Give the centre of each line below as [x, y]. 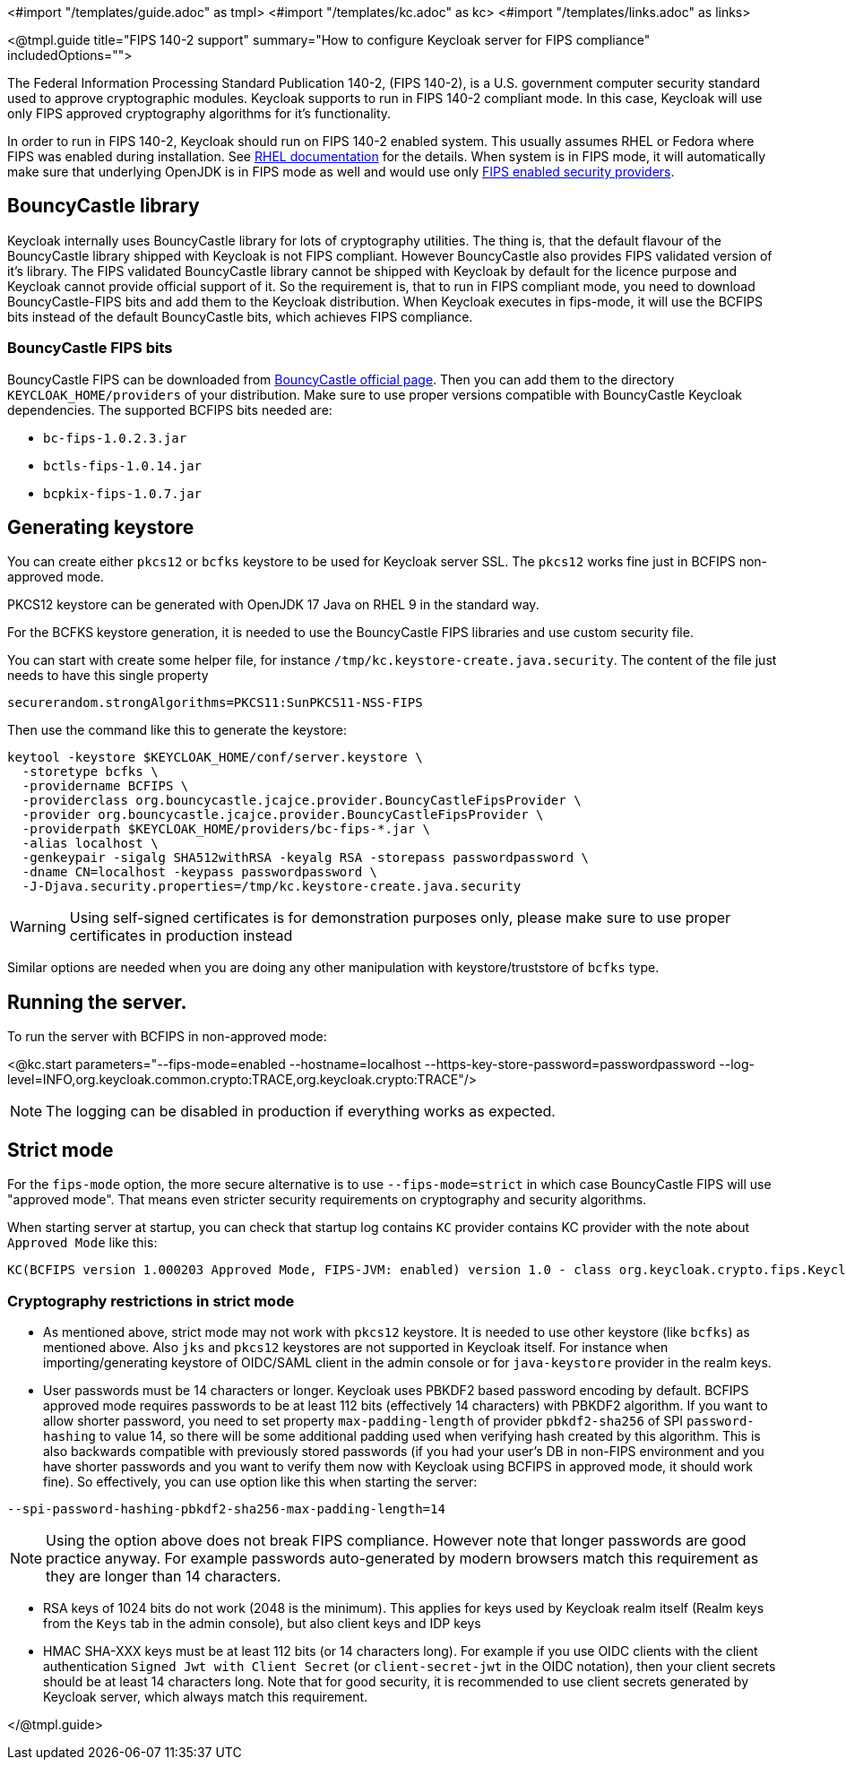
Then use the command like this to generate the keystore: [177, 730]
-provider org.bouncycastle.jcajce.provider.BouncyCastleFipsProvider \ [283, 815]
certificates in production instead [181, 936]
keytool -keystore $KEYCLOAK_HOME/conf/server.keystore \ [215, 758]
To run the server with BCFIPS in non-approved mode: [167, 1037]
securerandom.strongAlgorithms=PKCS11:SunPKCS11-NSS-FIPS [215, 703]
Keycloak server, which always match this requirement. [206, 1696]
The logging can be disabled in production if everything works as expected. [301, 1112]
